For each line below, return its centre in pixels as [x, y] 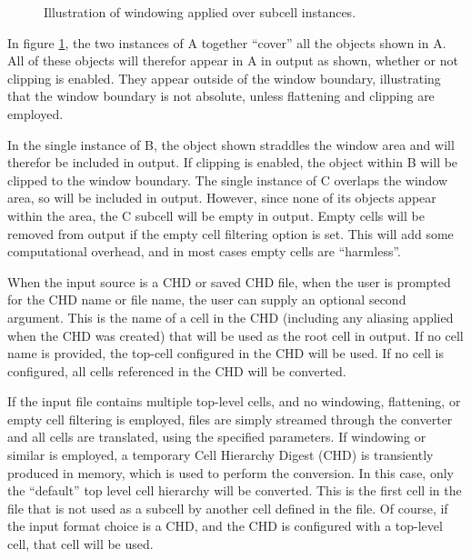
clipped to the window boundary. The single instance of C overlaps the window [228, 180]
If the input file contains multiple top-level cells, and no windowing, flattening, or [234, 401]
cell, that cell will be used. [80, 544]
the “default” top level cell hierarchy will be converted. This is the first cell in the [235, 490]
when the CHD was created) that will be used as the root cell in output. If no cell [235, 335]
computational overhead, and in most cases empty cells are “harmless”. [204, 251]
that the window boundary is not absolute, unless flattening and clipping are [221, 96]
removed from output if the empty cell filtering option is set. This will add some [230, 233]
